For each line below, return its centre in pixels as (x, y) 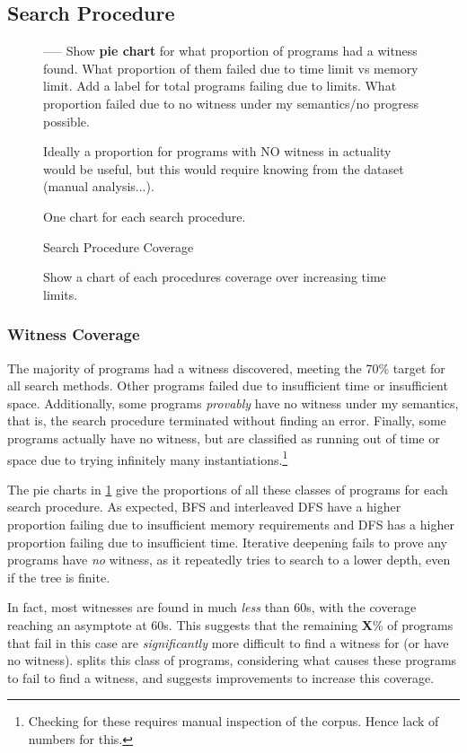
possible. (66, 121)
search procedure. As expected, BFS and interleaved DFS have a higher (204, 507)
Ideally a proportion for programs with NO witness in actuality (217, 151)
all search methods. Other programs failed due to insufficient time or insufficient (228, 385)
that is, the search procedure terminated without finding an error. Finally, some (227, 420)
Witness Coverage (74, 334)
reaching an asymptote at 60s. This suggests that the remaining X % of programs (230, 624)
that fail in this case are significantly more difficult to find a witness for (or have (228, 642)
